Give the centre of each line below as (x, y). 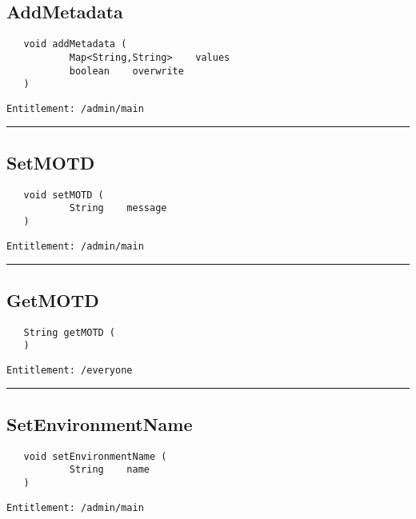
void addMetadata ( (75, 44)
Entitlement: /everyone (70, 370)
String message (118, 208)
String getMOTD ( (70, 332)
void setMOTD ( (64, 195)
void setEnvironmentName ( (95, 456)
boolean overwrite (126, 71)
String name (109, 470)
